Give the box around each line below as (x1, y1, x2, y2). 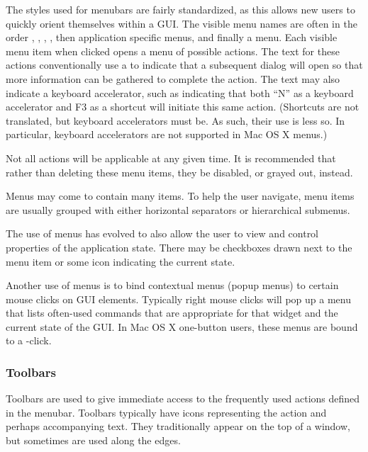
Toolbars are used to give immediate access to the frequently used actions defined (6, 391, 360, 406)
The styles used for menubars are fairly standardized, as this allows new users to (6, 2, 355, 16)
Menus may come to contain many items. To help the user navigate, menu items (6, 188, 355, 203)
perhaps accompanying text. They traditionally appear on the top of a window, (6, 419, 350, 434)
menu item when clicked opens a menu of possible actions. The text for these (6, 43, 340, 58)
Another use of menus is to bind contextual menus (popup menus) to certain (6, 278, 339, 293)
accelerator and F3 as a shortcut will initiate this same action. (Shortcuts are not (6, 99, 359, 114)
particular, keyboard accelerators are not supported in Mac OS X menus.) (6, 127, 328, 142)
